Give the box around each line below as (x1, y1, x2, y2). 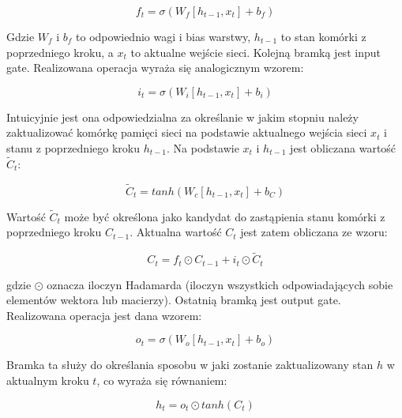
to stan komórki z (280, 28, 366, 44)
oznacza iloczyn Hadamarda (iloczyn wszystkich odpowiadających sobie (47, 276, 393, 292)
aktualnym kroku (6, 372, 89, 389)
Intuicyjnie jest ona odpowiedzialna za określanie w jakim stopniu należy (6, 108, 359, 125)
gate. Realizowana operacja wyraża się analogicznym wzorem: (6, 59, 304, 76)
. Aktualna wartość (130, 224, 222, 240)
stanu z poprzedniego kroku (6, 139, 140, 156)
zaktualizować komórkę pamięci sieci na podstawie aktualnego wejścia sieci (6, 124, 367, 141)
